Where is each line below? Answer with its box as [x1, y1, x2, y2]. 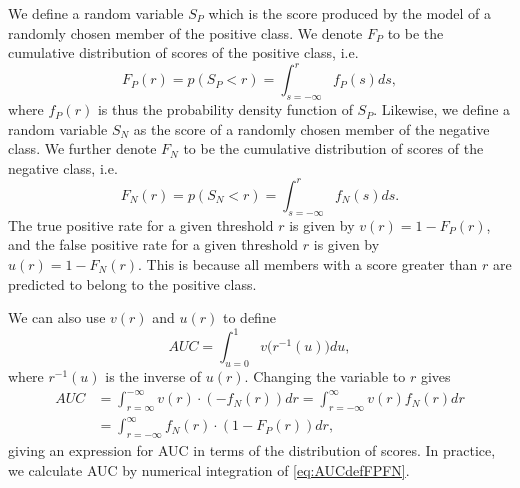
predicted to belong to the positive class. [8, 273, 257, 294]
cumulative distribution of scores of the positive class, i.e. [8, 42, 359, 63]
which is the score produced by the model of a [208, 3, 492, 23]
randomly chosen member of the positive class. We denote [8, 22, 363, 43]
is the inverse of [105, 366, 202, 387]
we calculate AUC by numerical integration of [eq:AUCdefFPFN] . [8, 459, 410, 480]
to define [223, 307, 276, 328]
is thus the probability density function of [97, 99, 353, 120]
